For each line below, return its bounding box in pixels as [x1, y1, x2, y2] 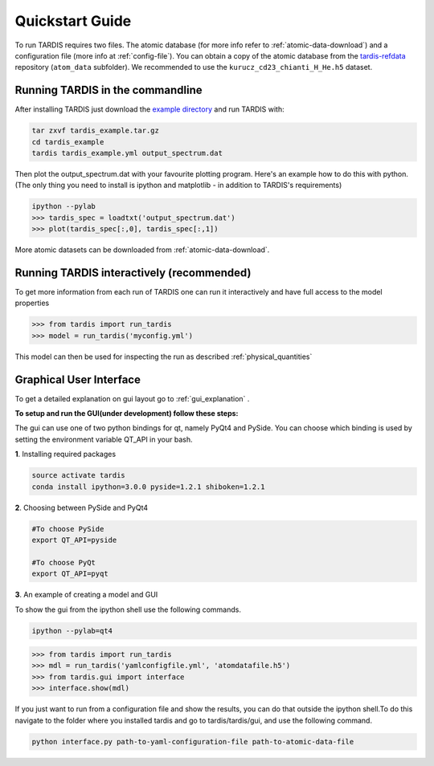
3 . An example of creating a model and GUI [14, 590, 158, 600]
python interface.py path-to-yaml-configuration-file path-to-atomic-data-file [31, 737, 354, 746]
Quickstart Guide [14, 12, 132, 30]
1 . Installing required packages [14, 450, 117, 459]
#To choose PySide [31, 524, 104, 533]
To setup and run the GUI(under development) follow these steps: [14, 409, 239, 418]
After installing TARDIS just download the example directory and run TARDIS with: [14, 104, 285, 114]
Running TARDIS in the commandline [14, 84, 203, 97]
